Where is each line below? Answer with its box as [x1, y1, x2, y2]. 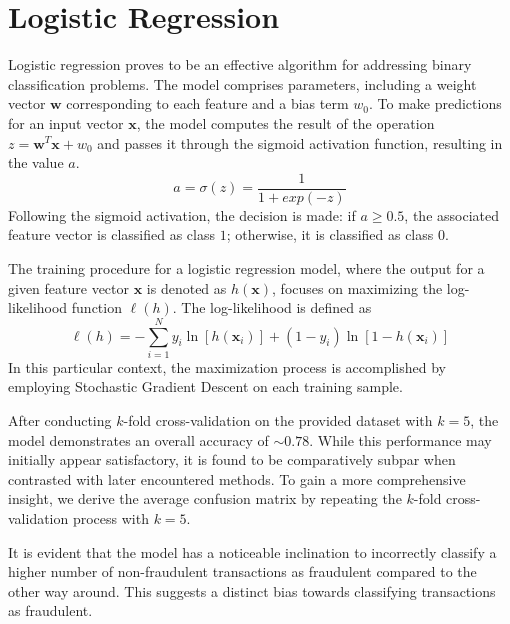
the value [8, 152, 64, 173]
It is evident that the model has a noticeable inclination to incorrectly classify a [8, 541, 497, 562]
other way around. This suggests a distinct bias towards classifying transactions [8, 580, 496, 601]
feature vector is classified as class [8, 224, 215, 245]
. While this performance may [309, 429, 492, 450]
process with [72, 508, 149, 528]
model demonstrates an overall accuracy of [8, 429, 269, 450]
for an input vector [8, 112, 124, 133]
